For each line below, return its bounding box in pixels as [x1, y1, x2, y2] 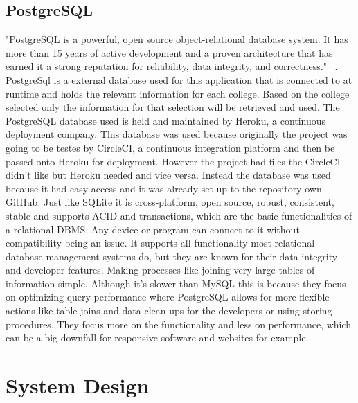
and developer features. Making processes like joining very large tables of [6, 262, 315, 277]
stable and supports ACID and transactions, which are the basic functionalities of [6, 208, 352, 222]
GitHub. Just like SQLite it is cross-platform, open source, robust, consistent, [6, 195, 334, 209]
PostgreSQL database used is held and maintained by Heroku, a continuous [6, 113, 326, 127]
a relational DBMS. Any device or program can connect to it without [6, 222, 300, 236]
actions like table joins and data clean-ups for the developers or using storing [6, 303, 332, 318]
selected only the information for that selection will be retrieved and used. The [6, 100, 340, 114]
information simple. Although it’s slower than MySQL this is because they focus [6, 276, 346, 290]
